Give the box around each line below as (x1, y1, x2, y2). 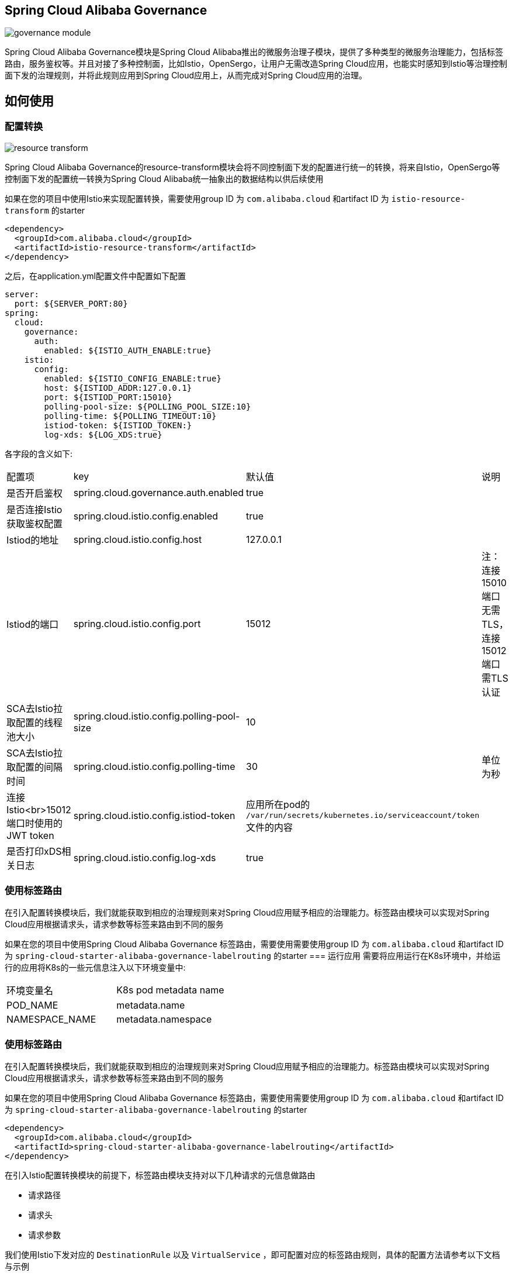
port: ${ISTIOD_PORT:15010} (44, 392, 172, 402)
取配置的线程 (6, 716, 63, 728)
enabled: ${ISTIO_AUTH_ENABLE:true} (44, 345, 212, 355)
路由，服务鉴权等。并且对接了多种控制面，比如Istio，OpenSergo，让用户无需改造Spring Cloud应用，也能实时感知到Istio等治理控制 (5, 59, 507, 69)
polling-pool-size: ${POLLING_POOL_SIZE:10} (44, 401, 251, 411)
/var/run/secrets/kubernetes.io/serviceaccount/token (246, 811, 480, 820)
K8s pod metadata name (116, 984, 224, 996)
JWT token (6, 829, 54, 841)
